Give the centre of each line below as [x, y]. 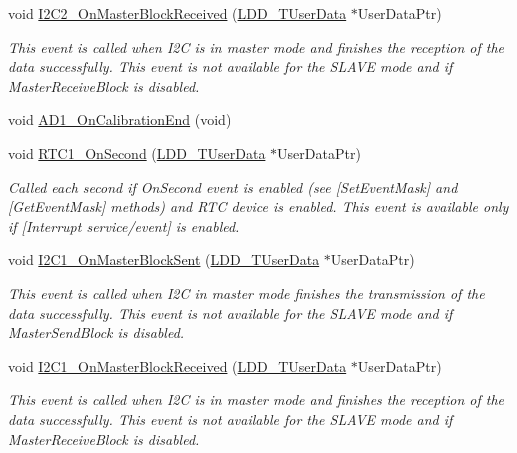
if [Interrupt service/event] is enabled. [124, 225]
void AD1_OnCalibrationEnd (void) [120, 119]
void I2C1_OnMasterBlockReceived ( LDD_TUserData [177, 365]
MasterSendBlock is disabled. [96, 332]
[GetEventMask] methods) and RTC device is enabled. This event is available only [258, 206]
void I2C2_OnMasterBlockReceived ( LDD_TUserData [177, 13]
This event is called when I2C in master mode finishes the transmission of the [246, 292]
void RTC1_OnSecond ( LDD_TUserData [137, 152]
